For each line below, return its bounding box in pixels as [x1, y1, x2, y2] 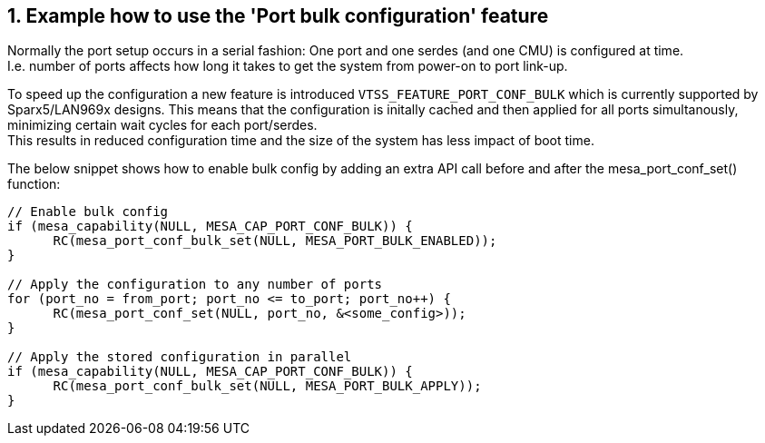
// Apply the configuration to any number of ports [7, 277, 383, 292]
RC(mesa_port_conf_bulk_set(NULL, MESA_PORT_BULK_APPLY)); [53, 379, 482, 394]
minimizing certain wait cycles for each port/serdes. [7, 117, 318, 133]
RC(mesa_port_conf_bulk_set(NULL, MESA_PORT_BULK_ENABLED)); [53, 233, 497, 249]
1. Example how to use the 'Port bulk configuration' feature [7, 5, 549, 27]
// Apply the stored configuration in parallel [7, 349, 352, 365]
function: [7, 176, 61, 192]
